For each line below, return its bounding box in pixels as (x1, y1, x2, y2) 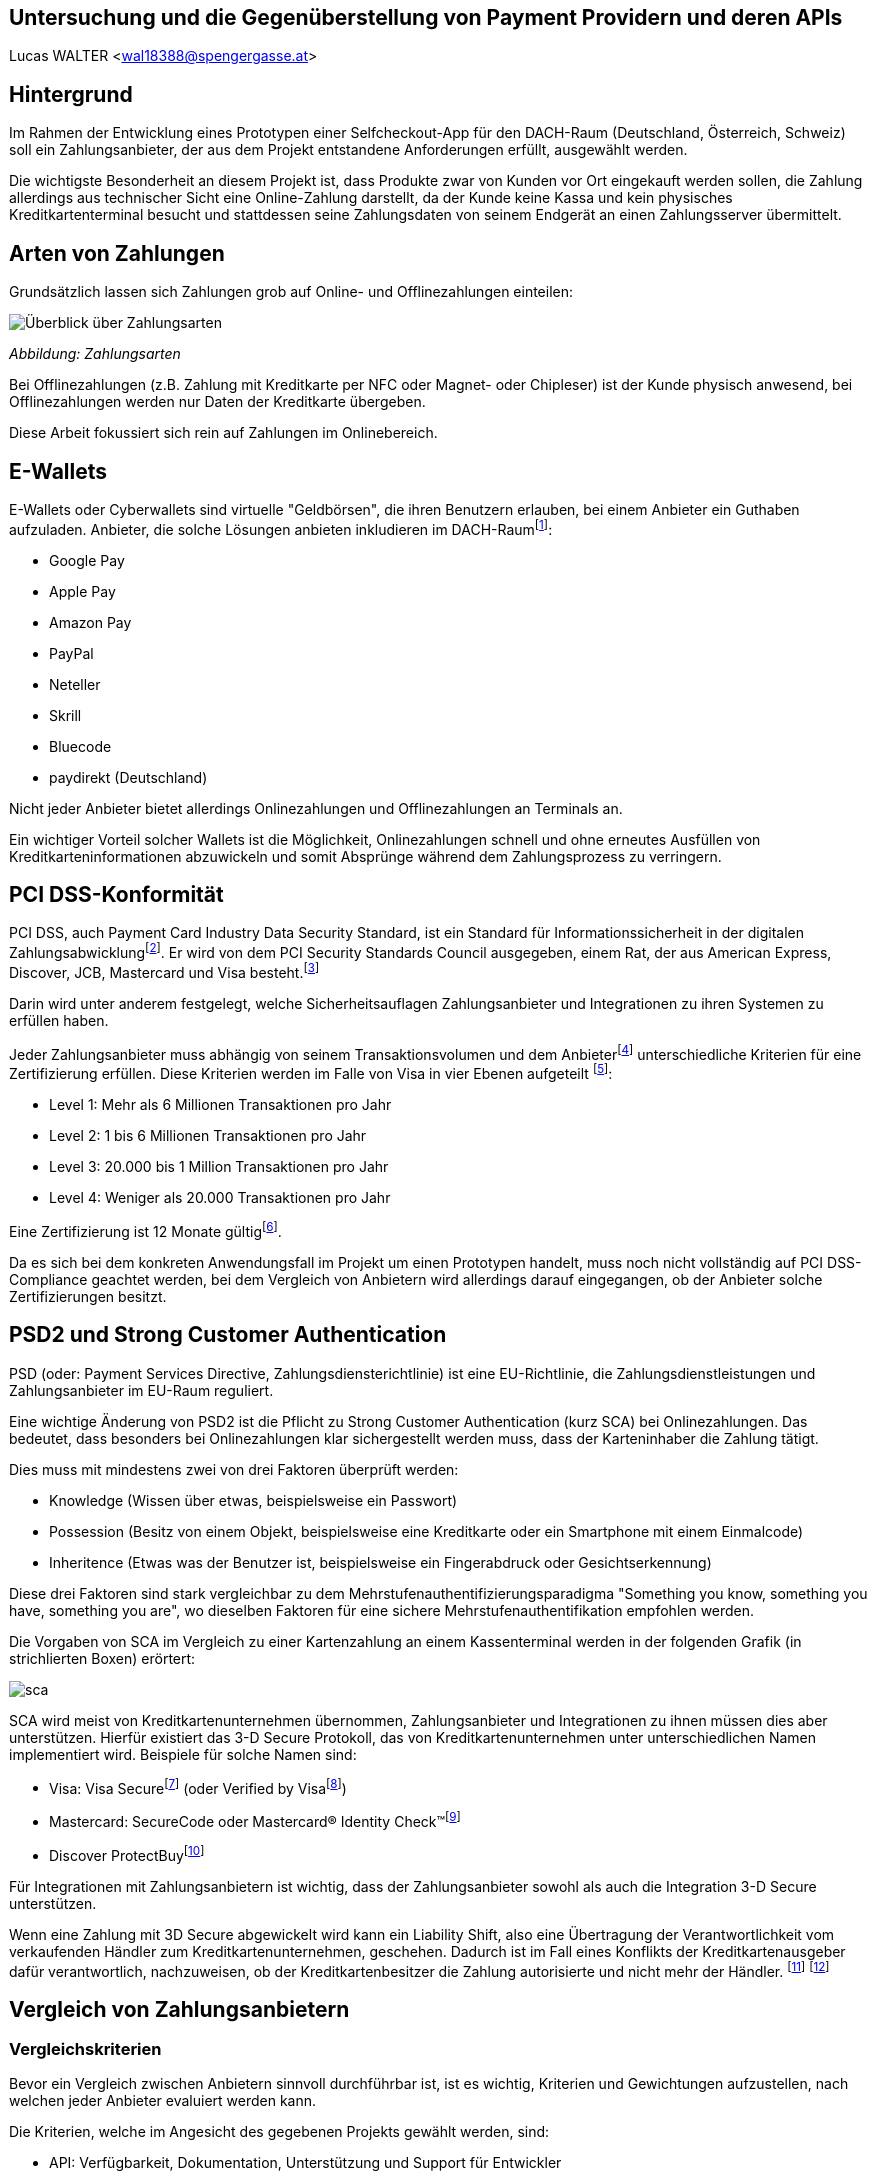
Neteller (49, 675, 101, 693)
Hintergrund (9, 81, 133, 107)
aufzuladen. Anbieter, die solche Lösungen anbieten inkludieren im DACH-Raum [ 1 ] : (9, 517, 553, 538)
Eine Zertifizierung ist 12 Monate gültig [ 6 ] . (9, 1220, 282, 1240)
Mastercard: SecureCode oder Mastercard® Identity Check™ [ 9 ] (49, 1810, 461, 1830)
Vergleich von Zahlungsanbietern (9, 1996, 350, 2022)
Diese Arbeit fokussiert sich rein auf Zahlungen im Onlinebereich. (9, 424, 438, 442)
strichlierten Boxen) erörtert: (9, 1649, 196, 1667)
